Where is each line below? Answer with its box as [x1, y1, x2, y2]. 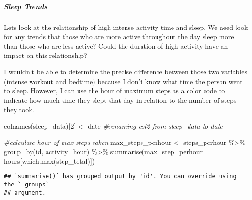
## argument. [4, 189, 46, 196]
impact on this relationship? [4, 50, 87, 60]
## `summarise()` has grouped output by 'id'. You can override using [4, 173, 236, 180]
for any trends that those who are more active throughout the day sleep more [4, 31, 234, 42]
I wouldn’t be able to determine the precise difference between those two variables [4, 66, 247, 76]
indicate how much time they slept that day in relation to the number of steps [4, 95, 236, 105]
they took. [4, 104, 34, 114]
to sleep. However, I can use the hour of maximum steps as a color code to [4, 86, 225, 96]
